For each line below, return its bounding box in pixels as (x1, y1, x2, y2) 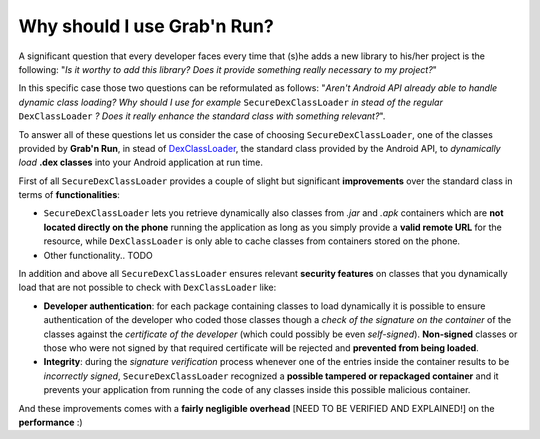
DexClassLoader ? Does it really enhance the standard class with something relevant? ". (18, 110, 386, 122)
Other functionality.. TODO (43, 249, 154, 261)
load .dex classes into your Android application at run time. (18, 156, 264, 169)
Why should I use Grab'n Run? (18, 15, 274, 37)
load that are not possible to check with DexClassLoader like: (18, 281, 277, 294)
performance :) (18, 416, 84, 428)
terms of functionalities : (18, 189, 120, 201)
